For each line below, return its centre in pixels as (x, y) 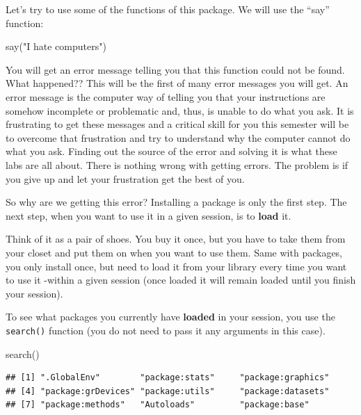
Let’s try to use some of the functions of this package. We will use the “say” (168, 9)
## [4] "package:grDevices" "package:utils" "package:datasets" (168, 391)
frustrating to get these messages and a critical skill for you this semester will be (177, 124)
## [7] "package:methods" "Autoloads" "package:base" (158, 405)
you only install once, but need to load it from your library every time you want (176, 266)
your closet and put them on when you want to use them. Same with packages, (174, 252)
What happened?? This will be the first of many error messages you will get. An (177, 83)
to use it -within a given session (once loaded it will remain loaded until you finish (181, 280)
